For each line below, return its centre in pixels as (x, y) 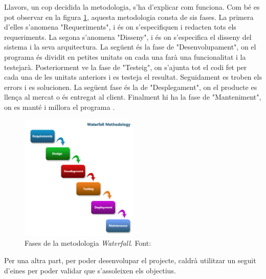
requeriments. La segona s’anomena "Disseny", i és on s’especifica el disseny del (128, 37)
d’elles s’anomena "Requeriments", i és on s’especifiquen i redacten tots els (120, 27)
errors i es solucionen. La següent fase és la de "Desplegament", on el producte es (131, 87)
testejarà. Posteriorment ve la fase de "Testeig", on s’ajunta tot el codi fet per (126, 67)
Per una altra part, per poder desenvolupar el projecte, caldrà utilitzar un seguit (130, 260)
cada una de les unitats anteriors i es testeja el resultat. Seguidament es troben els (133, 77)
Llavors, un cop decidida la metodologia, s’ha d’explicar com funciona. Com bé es (132, 7)
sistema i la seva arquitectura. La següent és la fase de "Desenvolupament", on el (130, 47)
